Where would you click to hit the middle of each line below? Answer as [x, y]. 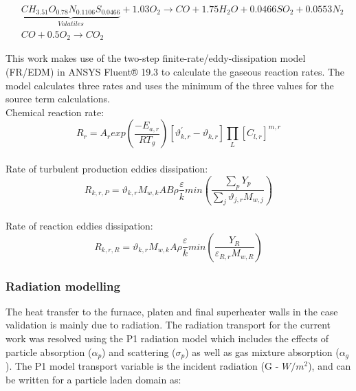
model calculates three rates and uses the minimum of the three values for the [170, 85]
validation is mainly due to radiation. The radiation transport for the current [168, 325]
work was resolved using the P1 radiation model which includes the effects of [167, 338]
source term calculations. [58, 99]
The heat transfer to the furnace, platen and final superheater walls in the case [172, 311]
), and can [330, 366]
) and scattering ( [139, 351]
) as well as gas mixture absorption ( [262, 351]
